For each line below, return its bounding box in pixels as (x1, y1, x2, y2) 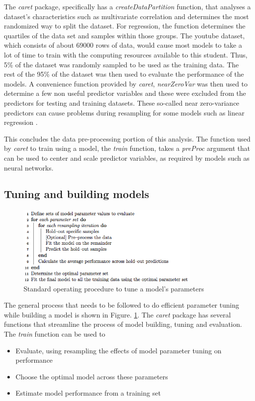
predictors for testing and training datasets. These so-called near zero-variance (4, 97, 239, 108)
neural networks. (4, 162, 53, 172)
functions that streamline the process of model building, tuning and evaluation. (4, 319, 242, 329)
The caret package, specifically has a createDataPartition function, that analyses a (4, 1, 251, 11)
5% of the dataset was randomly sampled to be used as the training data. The (4, 59, 239, 69)
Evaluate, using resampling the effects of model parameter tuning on (15, 345, 222, 355)
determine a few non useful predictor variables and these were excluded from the (4, 88, 246, 98)
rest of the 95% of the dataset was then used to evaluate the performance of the (4, 69, 244, 79)
